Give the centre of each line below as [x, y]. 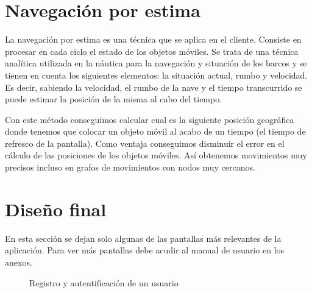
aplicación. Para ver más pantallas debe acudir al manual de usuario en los [144, 250]
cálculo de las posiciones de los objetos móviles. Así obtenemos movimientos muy [156, 155]
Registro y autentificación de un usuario [104, 282]
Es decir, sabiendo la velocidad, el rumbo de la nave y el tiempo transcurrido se [154, 87]
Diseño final [56, 209]
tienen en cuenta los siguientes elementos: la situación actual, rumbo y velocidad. [156, 75]
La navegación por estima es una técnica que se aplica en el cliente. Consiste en [153, 39]
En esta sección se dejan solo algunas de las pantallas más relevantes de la [143, 238]
